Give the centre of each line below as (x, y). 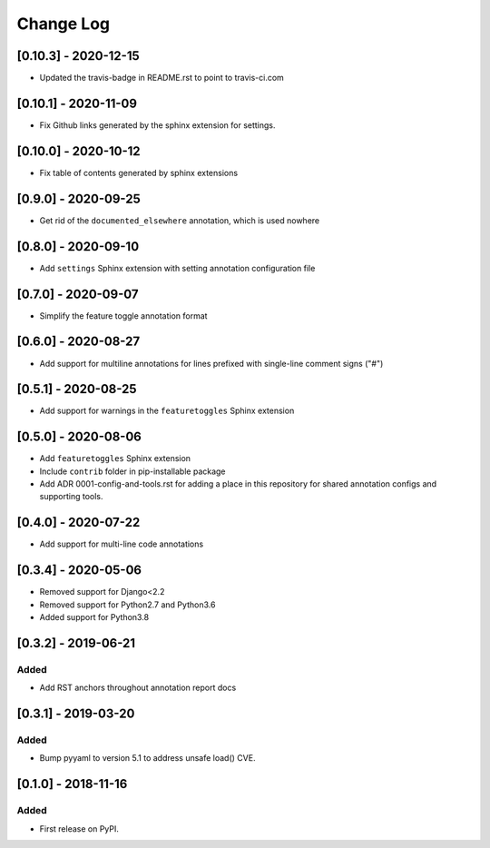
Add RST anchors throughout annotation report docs (138, 688)
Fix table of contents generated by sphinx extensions (139, 173)
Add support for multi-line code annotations (122, 544)
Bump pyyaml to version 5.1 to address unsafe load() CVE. (147, 758)
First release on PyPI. (79, 828)
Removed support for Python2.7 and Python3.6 (127, 605)
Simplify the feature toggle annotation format (123, 316)
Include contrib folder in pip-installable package (132, 471)
